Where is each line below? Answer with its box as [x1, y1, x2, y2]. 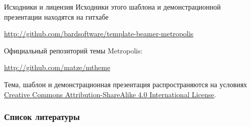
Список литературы [4, 110, 80, 123]
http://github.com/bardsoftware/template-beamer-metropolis [4, 28, 194, 39]
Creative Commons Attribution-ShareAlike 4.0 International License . [4, 89, 216, 99]
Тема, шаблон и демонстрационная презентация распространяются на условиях [4, 79, 247, 89]
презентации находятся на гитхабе [4, 11, 109, 22]
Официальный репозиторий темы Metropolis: [4, 45, 143, 55]
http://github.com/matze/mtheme [4, 62, 111, 73]
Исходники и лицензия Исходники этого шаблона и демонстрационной [4, 2, 221, 12]
